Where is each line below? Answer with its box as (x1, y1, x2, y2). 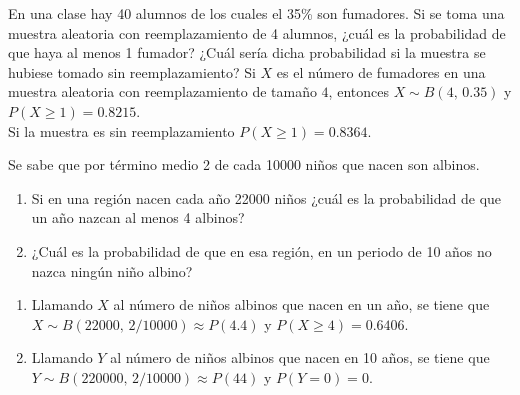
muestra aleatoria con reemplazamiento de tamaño (8, 81, 317, 102)
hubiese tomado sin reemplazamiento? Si (8, 61, 256, 82)
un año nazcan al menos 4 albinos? (31, 207, 245, 228)
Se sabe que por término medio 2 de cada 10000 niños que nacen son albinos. (8, 154, 480, 175)
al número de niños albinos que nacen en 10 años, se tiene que (110, 347, 490, 368)
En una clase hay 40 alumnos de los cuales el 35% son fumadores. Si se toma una (8, 3, 505, 23)
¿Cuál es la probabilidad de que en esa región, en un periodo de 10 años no (31, 240, 492, 261)
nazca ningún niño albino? (31, 260, 193, 281)
